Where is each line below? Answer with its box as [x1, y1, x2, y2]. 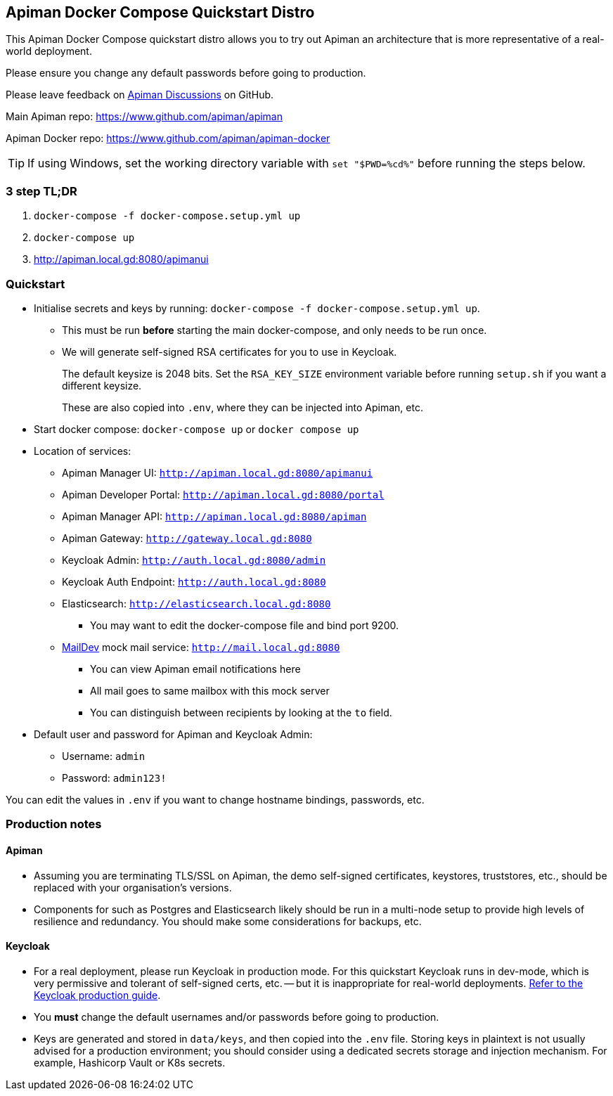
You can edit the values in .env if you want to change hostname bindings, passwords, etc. [6, 793, 425, 806]
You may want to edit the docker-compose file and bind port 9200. [90, 619, 399, 631]
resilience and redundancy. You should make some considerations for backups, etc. [34, 915, 422, 927]
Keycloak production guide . [34, 988, 161, 1001]
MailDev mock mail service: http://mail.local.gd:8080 [62, 640, 340, 653]
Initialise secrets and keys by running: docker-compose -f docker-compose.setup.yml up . [34, 302, 480, 314]
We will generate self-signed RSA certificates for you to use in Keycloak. [62, 345, 397, 358]
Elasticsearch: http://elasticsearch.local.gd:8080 [62, 597, 331, 610]
